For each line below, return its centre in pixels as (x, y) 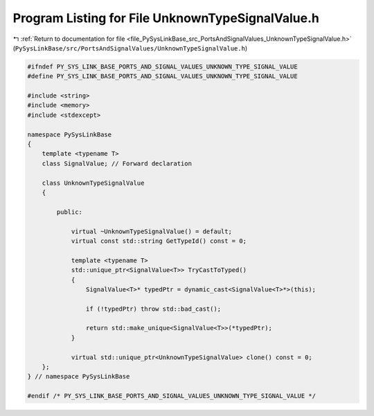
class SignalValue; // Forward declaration (117, 163)
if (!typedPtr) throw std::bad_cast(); (153, 309)
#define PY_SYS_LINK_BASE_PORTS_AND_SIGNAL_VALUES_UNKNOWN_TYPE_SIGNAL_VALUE (162, 76)
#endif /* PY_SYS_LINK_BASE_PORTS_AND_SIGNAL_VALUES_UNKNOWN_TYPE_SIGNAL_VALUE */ (172, 396)
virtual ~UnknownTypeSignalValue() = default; (151, 231)
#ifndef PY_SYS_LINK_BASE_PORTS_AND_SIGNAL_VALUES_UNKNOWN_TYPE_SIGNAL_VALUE (162, 66)
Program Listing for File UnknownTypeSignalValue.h (166, 18)
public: (70, 212)
